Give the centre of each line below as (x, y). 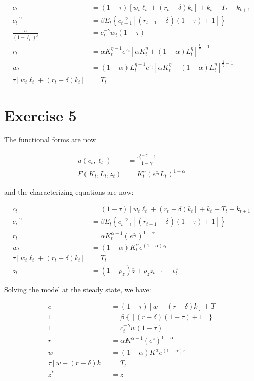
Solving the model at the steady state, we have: (78, 289)
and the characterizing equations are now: (69, 192)
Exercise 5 (40, 115)
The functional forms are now (50, 140)
